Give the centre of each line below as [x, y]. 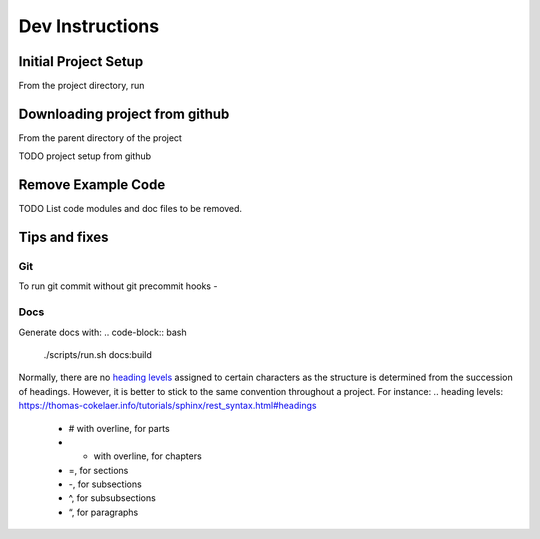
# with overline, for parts [119, 428]
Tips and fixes [63, 237]
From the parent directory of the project [100, 137]
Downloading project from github [124, 113]
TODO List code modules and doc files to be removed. [130, 209]
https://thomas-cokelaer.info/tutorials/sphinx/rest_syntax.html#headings [167, 406]
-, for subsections [105, 484]
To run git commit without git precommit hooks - [118, 286]
